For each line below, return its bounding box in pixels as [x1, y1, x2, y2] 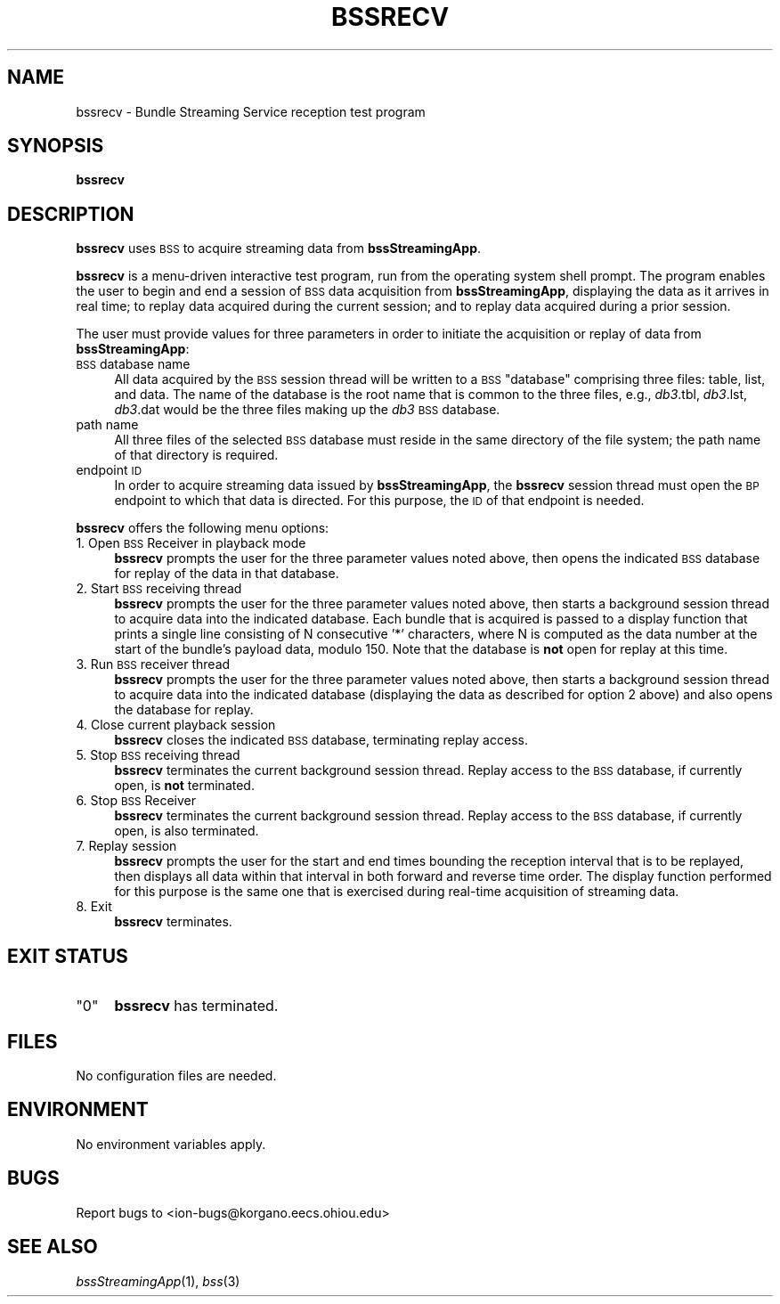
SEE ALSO [7, 1235, 98, 1259]
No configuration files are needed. [76, 1067, 277, 1083]
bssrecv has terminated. [114, 997, 279, 1015]
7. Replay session [76, 838, 177, 854]
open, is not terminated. [114, 778, 255, 794]
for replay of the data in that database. [114, 566, 339, 582]
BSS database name [76, 356, 191, 372]
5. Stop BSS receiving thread [76, 747, 240, 763]
